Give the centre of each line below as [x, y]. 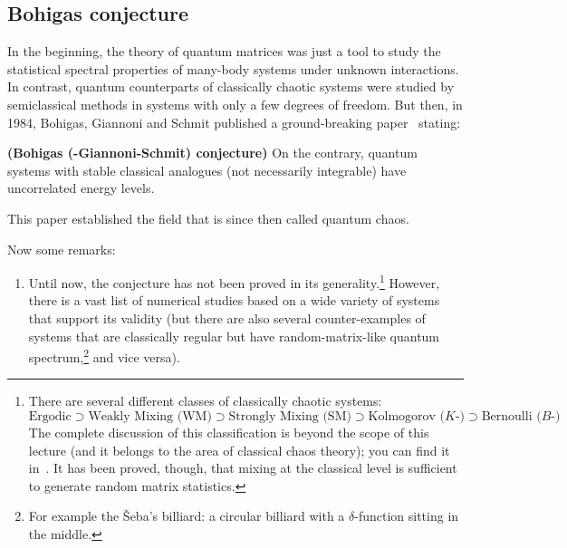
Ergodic [50, 417]
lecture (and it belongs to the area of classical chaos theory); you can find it [239, 450]
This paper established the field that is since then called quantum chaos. [208, 218]
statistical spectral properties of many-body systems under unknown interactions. [233, 68]
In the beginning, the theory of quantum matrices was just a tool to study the [224, 51]
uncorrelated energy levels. [81, 188]
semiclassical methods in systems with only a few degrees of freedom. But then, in [235, 104]
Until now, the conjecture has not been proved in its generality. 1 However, [234, 281]
